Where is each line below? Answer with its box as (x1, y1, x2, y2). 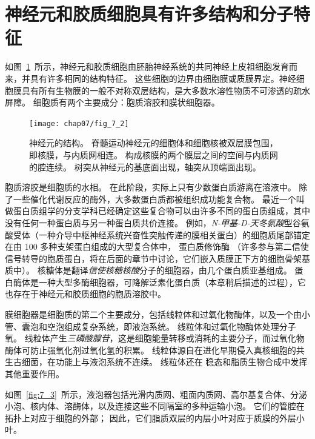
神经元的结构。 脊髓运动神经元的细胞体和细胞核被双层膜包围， (29, 136, 278, 149)
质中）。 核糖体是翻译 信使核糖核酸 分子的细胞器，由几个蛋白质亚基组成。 (5, 264, 292, 276)
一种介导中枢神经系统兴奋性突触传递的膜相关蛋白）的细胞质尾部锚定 (38, 228, 310, 241)
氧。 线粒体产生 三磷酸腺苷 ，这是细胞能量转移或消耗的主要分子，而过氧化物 (5, 332, 305, 344)
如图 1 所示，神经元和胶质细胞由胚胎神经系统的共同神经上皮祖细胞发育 (5, 60, 289, 73)
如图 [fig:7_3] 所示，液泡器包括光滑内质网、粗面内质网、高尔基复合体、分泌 (5, 387, 307, 400)
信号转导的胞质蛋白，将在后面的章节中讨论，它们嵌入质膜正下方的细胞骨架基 (5, 252, 310, 264)
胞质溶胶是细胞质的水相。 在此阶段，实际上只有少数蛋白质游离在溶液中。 (5, 181, 296, 193)
